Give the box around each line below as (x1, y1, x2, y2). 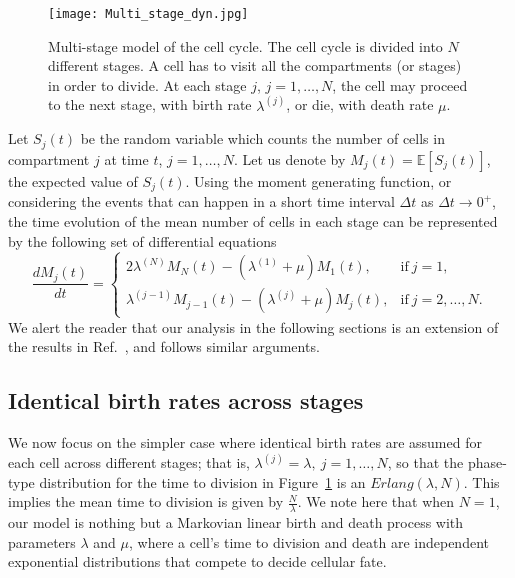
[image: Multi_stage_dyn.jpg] (48, 7, 249, 21)
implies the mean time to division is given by (8, 491, 284, 512)
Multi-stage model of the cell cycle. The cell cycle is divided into (48, 35, 443, 56)
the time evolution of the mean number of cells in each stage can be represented (8, 210, 498, 231)
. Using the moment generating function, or (185, 170, 452, 191)
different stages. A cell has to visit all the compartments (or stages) (48, 55, 462, 76)
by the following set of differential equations (8, 230, 277, 251)
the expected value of (8, 170, 138, 191)
